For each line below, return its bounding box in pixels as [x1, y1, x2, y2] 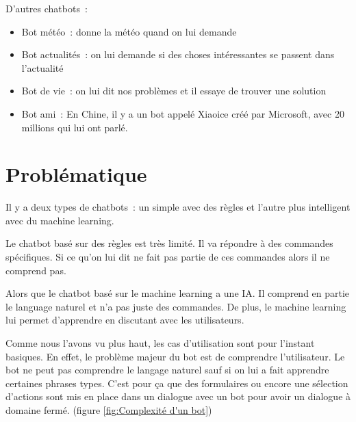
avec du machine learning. [5, 213, 114, 227]
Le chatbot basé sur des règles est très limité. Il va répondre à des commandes [5, 236, 333, 250]
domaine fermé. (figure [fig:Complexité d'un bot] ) [5, 403, 212, 417]
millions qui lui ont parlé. [21, 120, 128, 134]
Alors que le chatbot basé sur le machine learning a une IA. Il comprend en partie [5, 286, 350, 300]
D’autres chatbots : [5, 1, 88, 15]
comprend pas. [5, 263, 66, 277]
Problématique [5, 160, 147, 188]
